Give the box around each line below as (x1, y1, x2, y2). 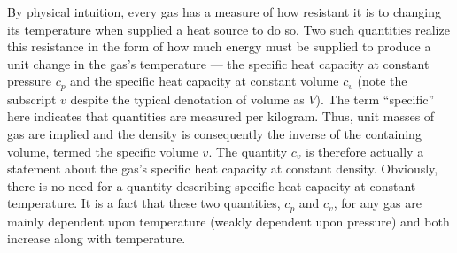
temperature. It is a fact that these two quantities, (7, 194, 281, 212)
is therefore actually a (306, 142, 424, 160)
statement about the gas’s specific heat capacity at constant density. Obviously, (7, 159, 438, 178)
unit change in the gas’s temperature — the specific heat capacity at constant (7, 54, 430, 73)
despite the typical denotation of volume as (70, 89, 305, 108)
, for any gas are (333, 194, 422, 212)
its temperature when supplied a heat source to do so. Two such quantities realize (7, 19, 450, 38)
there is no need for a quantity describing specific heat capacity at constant (7, 176, 416, 195)
